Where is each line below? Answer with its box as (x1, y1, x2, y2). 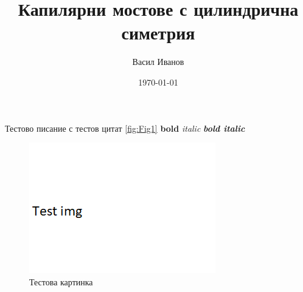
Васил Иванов (132, 55, 184, 68)
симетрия (121, 20, 195, 45)
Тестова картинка (29, 275, 93, 288)
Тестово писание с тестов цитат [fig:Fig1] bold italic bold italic (5, 121, 245, 134)
